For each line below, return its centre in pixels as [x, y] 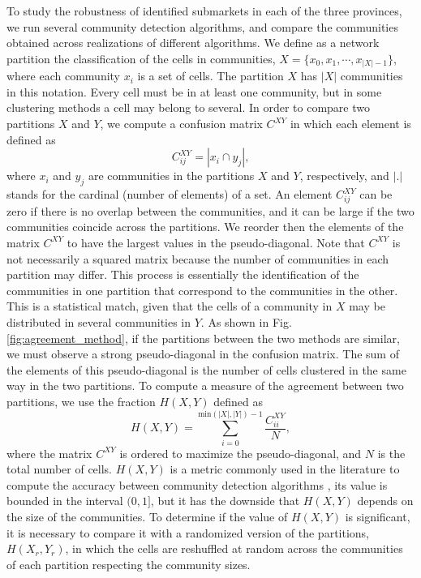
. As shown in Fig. [246, 321]
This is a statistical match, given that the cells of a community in [170, 306]
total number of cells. [60, 469]
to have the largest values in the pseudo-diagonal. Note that [216, 242]
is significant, [378, 517]
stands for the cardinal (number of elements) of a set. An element [170, 194]
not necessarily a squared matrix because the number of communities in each [198, 258]
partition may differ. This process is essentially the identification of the [183, 274]
